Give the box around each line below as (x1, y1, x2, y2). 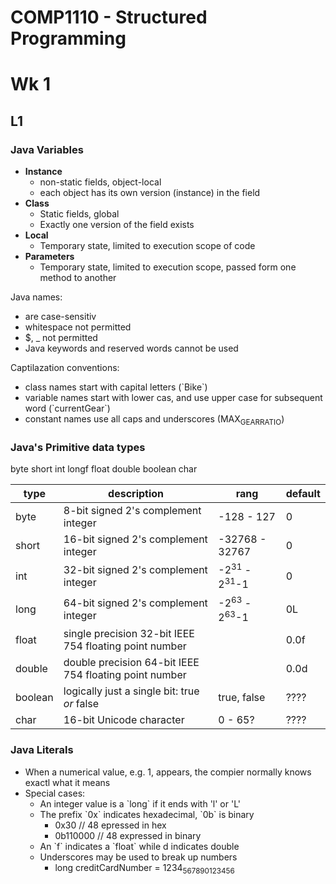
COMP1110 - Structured (10, 6, 208, 29)
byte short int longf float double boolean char (10, 463, 198, 475)
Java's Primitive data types (10, 440, 146, 454)
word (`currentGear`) (24, 402, 111, 415)
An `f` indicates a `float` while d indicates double (39, 840, 240, 852)
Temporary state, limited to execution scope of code (39, 240, 256, 252)
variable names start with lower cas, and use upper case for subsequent (24, 392, 323, 404)
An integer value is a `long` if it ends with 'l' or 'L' (39, 797, 242, 810)
